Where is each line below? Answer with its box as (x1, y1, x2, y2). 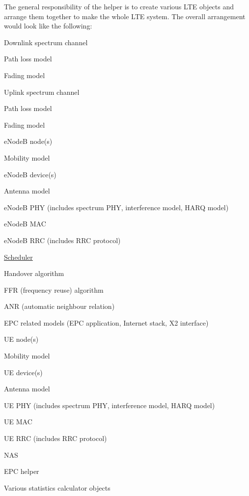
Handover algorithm (4, 268, 64, 278)
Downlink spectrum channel (4, 37, 88, 47)
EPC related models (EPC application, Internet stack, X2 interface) (4, 317, 209, 328)
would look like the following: (4, 21, 92, 31)
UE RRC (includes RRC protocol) (4, 433, 107, 443)
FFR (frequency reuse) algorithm (4, 284, 104, 295)
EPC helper (4, 466, 39, 476)
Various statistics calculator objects (4, 482, 111, 493)
